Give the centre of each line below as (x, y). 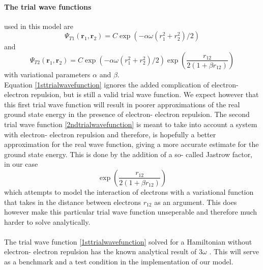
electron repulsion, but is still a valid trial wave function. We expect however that (131, 94)
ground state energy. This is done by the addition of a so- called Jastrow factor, (128, 154)
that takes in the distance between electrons (72, 202)
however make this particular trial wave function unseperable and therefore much (131, 212)
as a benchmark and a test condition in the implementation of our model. (119, 262)
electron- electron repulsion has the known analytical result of (100, 251)
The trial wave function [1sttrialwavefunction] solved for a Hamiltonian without (128, 241)
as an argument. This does (196, 202)
